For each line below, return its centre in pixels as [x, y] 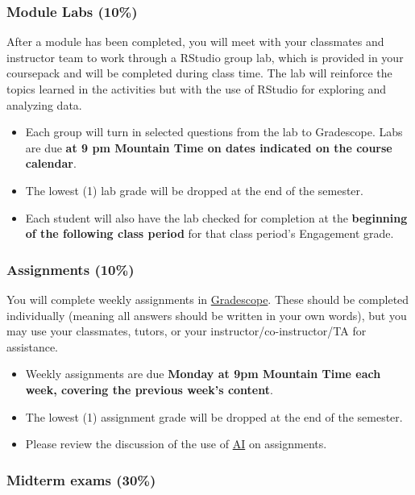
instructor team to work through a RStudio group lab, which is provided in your [205, 57]
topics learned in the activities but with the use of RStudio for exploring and [197, 89]
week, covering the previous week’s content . [149, 389]
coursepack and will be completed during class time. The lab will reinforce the [199, 73]
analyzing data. [44, 104]
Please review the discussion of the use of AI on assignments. [176, 444]
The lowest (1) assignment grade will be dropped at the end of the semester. [214, 416]
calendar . [51, 163]
